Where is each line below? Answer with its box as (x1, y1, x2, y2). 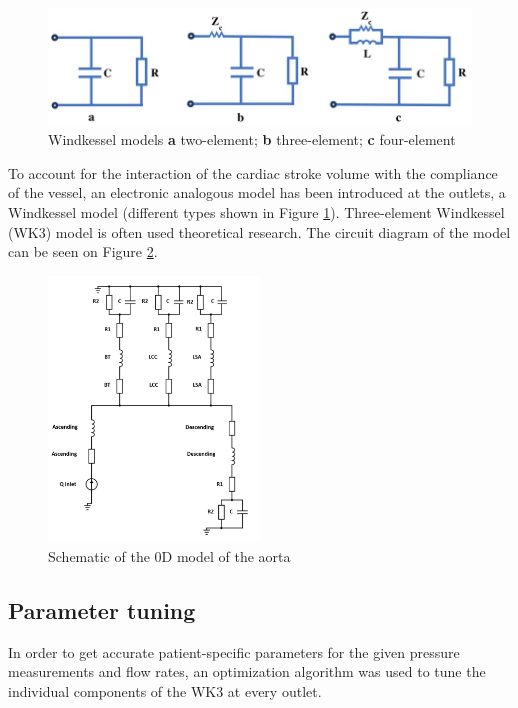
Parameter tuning (8, 595, 196, 626)
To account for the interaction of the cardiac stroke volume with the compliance (8, 162, 498, 183)
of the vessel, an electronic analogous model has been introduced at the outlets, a (8, 182, 506, 203)
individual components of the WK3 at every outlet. (8, 681, 322, 702)
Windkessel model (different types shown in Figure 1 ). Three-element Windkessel (8, 201, 505, 222)
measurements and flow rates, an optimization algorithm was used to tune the (8, 661, 486, 682)
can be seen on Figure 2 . (8, 241, 158, 262)
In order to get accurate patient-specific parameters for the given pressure (8, 641, 460, 662)
